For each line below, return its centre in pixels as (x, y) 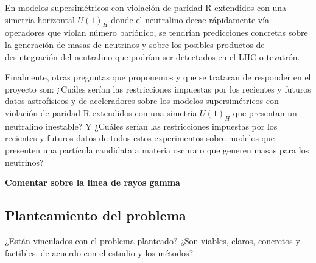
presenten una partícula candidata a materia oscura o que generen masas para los (157, 149)
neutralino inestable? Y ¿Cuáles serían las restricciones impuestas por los (141, 126)
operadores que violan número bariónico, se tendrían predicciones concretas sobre (156, 33)
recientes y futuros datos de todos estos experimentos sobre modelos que (140, 138)
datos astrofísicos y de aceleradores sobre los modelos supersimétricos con (142, 101)
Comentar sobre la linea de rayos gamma (93, 182)
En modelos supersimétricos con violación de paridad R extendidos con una (146, 7)
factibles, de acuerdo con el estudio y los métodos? (99, 252)
